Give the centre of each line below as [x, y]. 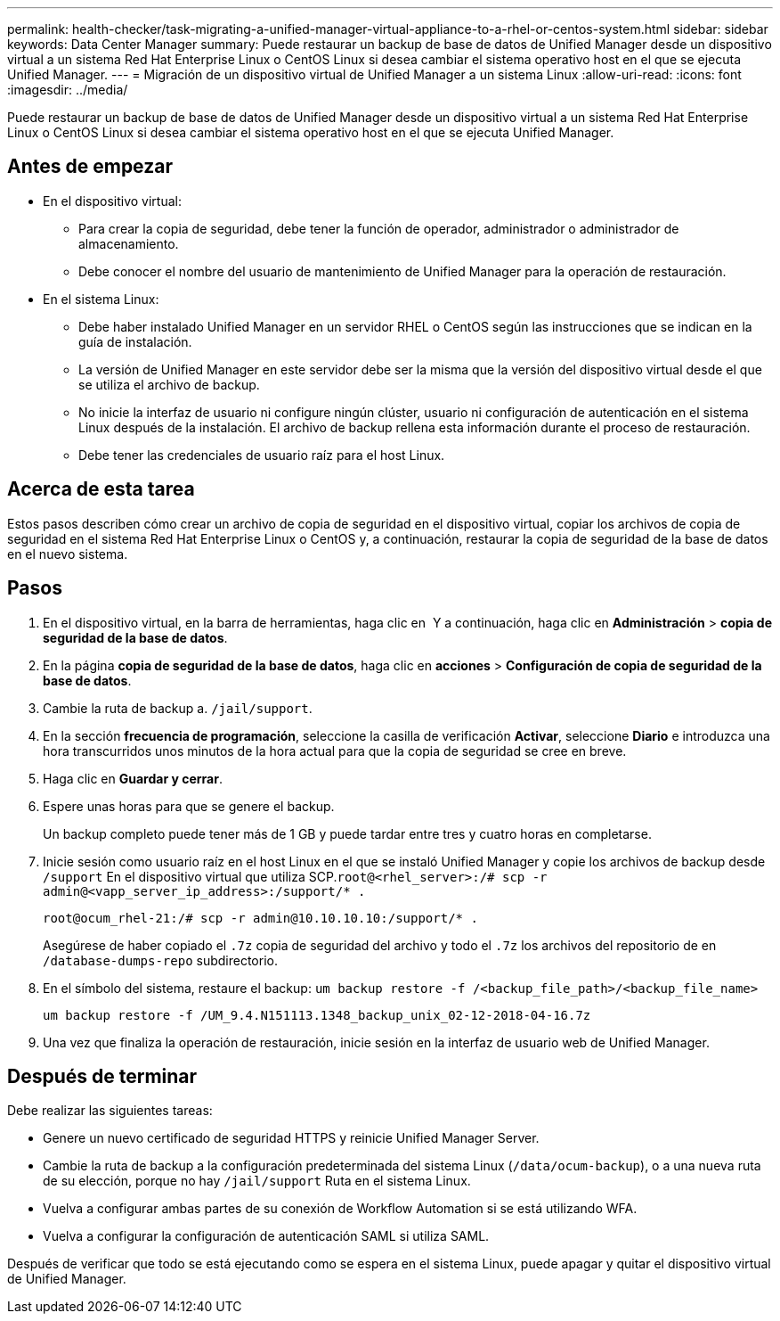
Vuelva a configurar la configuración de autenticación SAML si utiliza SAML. [266, 1236]
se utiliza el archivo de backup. [169, 384]
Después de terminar [102, 1076]
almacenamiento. [129, 243]
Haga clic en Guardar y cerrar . [133, 778]
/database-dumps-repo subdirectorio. [160, 960]
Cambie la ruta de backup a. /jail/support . [178, 708]
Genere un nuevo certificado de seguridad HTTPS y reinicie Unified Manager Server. [291, 1138]
